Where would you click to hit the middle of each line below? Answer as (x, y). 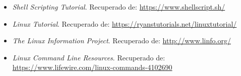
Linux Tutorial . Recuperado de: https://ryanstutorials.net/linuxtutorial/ (125, 23)
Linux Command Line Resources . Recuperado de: (89, 57)
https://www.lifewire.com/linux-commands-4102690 (92, 67)
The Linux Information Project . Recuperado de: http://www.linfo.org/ (122, 41)
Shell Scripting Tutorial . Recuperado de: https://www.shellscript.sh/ (119, 7)
